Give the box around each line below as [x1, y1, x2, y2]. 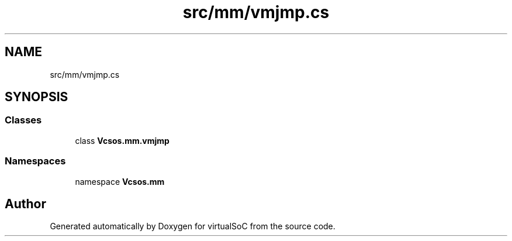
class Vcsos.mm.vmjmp [75, 135, 169, 146]
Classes [5, 114, 42, 126]
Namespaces [5, 155, 66, 167]
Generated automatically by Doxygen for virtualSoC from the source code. [50, 221, 335, 232]
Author [5, 196, 46, 211]
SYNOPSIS [5, 89, 68, 105]
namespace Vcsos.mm [75, 176, 165, 187]
